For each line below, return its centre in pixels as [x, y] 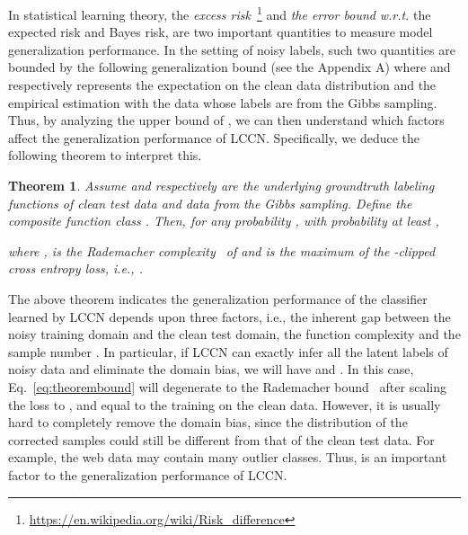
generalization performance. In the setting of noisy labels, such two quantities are [232, 49]
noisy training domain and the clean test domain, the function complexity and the [234, 334]
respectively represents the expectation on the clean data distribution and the [222, 85]
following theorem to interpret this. [105, 155]
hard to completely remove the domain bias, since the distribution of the [208, 422]
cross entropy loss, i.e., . [75, 268]
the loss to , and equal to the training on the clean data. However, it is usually [225, 404]
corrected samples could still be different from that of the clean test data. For [221, 439]
